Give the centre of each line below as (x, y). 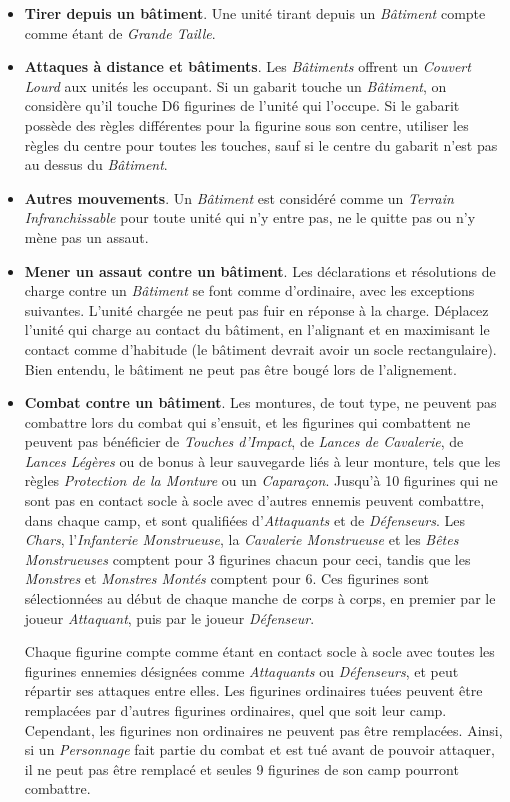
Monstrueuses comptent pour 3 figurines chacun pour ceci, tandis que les (247, 558)
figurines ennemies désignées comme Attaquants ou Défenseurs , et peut (241, 670)
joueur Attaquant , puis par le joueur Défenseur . (169, 617)
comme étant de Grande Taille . (120, 32)
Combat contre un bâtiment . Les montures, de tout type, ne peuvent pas (260, 402)
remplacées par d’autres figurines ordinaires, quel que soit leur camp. (235, 710)
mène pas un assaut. (86, 236)
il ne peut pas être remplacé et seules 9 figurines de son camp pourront (241, 768)
